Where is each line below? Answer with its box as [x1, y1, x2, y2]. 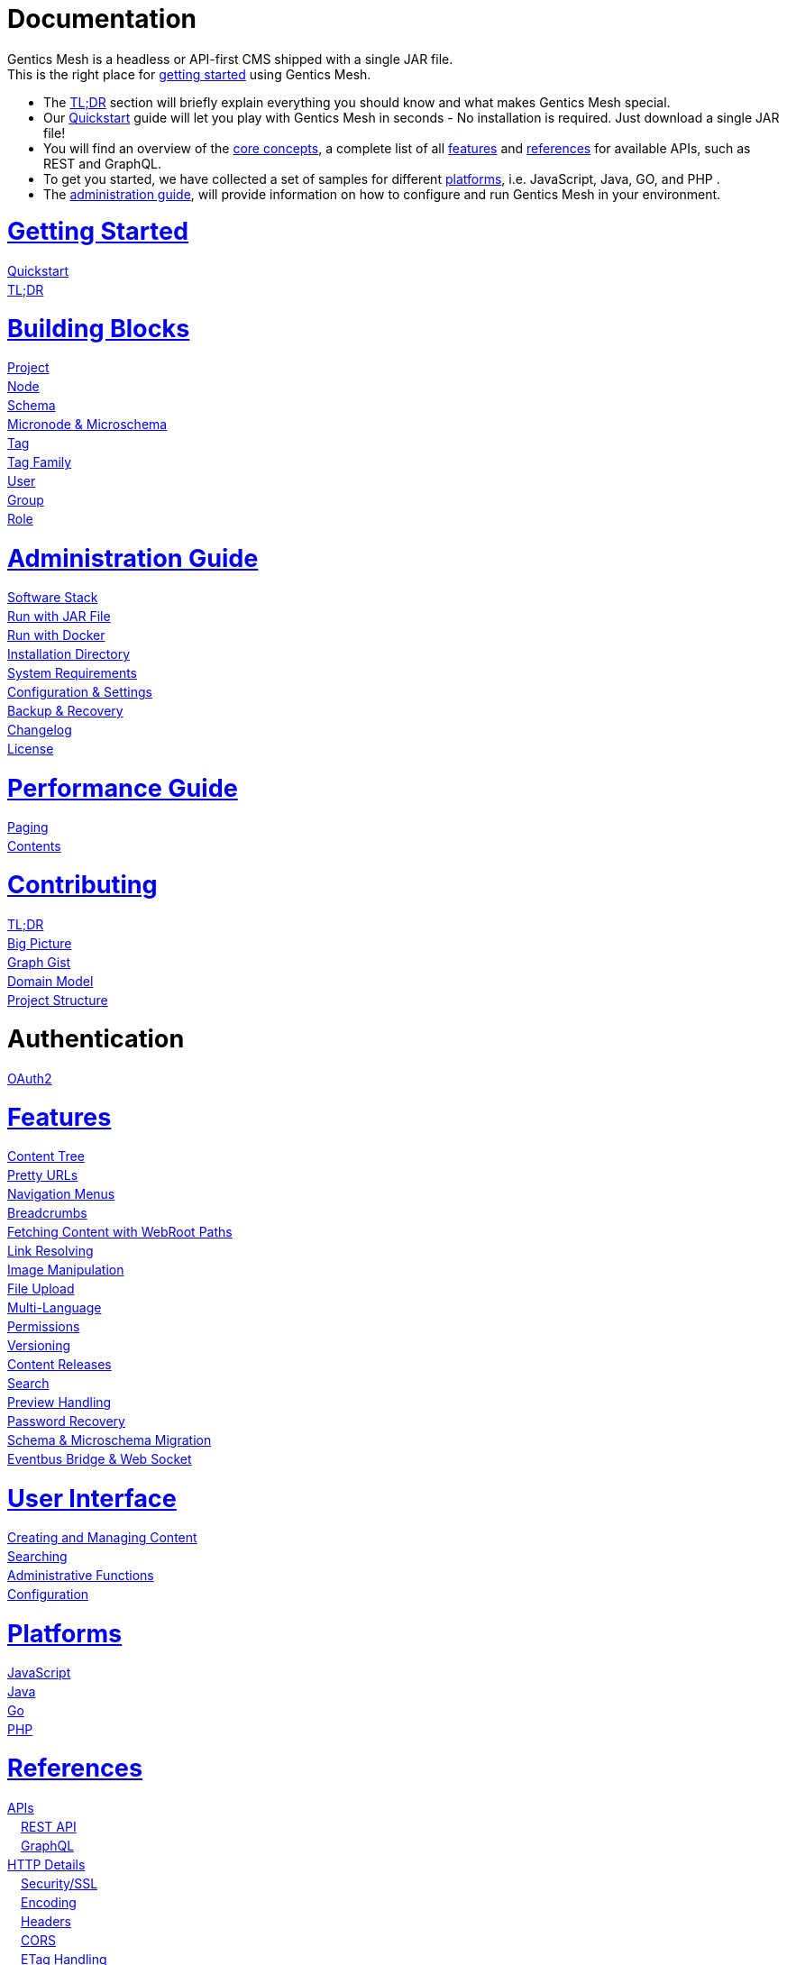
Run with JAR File [7, 608, 111, 625]
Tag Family [7, 454, 72, 471]
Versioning [7, 1338, 71, 1354]
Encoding [21, 1894, 77, 1910]
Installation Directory [7, 646, 131, 663]
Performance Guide [7, 772, 238, 803]
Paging [7, 819, 49, 835]
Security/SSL [21, 1875, 98, 1891]
